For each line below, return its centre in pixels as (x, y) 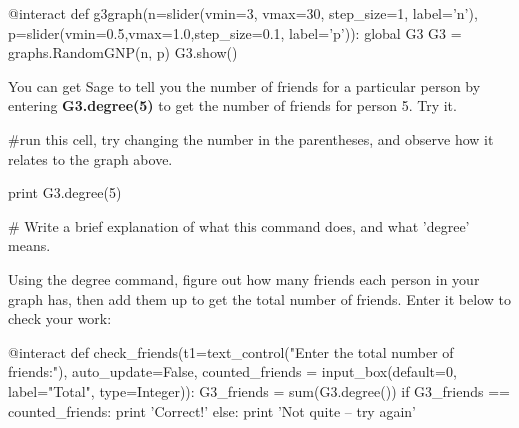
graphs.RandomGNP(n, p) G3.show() (123, 52)
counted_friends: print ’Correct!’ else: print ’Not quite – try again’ (212, 410)
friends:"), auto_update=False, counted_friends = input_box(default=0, (232, 371)
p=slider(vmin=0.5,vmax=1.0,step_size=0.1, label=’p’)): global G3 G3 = (235, 32)
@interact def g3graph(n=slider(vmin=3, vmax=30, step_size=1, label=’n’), (243, 13)
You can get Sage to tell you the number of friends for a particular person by (244, 85)
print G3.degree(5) (65, 192)
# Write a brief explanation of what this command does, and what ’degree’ (239, 225)
